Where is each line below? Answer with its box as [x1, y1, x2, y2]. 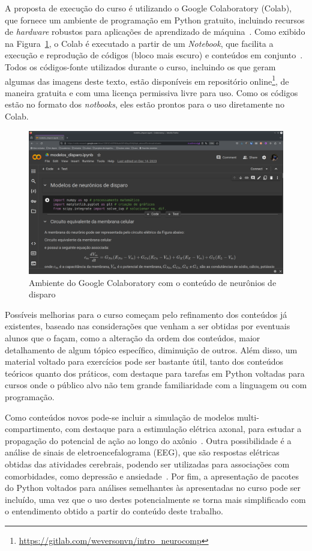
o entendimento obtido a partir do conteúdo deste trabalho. [5, 505, 223, 517]
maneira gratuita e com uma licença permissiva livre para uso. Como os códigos [5, 86, 298, 99]
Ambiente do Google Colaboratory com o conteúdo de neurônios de [29, 276, 277, 288]
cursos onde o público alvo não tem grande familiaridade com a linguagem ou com [5, 379, 307, 391]
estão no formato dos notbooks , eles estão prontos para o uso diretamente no [5, 98, 284, 111]
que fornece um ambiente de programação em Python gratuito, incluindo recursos [5, 13, 305, 26]
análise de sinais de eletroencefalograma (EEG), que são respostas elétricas [5, 446, 280, 458]
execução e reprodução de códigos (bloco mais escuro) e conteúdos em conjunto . [5, 49, 303, 61]
